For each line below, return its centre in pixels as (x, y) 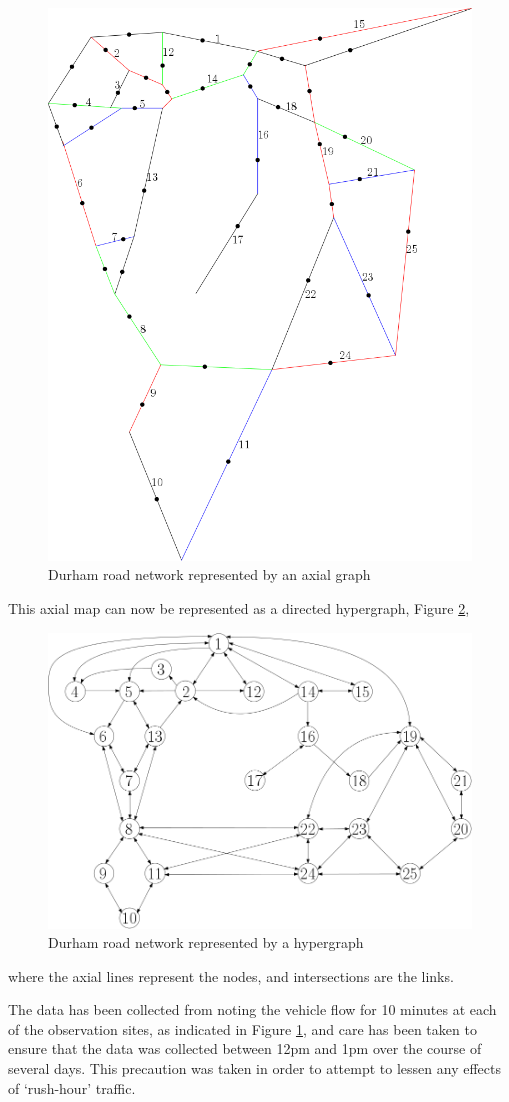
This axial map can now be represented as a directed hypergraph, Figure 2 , (239, 607)
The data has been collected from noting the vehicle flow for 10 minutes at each (252, 1009)
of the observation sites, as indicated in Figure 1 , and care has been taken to (242, 1028)
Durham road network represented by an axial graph (209, 574)
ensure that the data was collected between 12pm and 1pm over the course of (245, 1048)
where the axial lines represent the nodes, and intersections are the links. (231, 975)
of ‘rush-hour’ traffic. (72, 1087)
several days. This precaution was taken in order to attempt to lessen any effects (254, 1068)
